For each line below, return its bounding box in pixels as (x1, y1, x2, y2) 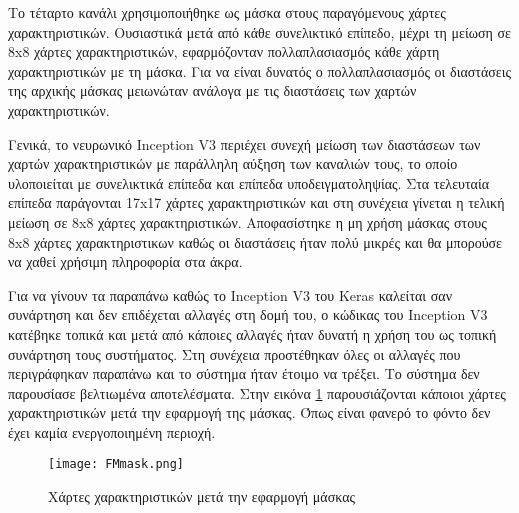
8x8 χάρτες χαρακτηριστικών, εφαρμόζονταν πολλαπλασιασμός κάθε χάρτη (8, 41, 440, 62)
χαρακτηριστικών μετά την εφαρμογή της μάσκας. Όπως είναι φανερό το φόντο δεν (8, 402, 491, 423)
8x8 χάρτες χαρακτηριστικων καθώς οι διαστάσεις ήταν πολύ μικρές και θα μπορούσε (8, 231, 502, 252)
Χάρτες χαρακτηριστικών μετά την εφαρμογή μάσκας (48, 486, 356, 507)
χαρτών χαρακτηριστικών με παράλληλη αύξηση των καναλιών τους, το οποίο (8, 153, 458, 174)
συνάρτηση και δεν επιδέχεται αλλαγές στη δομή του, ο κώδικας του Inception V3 (8, 304, 488, 325)
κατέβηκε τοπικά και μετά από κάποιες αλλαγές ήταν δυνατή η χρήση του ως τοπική (8, 323, 497, 344)
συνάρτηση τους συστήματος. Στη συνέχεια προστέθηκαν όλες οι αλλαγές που (8, 343, 461, 364)
